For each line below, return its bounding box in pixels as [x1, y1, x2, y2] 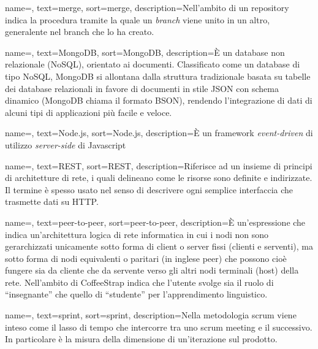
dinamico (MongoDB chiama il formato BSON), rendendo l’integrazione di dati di [5, 94, 312, 107]
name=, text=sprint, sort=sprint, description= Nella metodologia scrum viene [5, 309, 297, 321]
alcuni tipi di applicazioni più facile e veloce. [5, 105, 172, 118]
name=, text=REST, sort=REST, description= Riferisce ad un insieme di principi [5, 159, 312, 172]
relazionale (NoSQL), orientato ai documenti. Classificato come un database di [5, 58, 300, 71]
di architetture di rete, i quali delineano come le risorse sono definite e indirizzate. [5, 171, 312, 184]
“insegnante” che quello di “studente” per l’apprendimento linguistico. [5, 288, 268, 301]
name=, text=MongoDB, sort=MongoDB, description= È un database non [5, 45, 285, 58]
